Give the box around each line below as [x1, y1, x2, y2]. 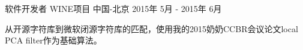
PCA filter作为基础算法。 [5, 34, 102, 46]
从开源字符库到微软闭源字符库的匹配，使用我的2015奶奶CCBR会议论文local [5, 22, 298, 35]
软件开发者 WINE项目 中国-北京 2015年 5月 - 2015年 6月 [5, 2, 222, 14]
